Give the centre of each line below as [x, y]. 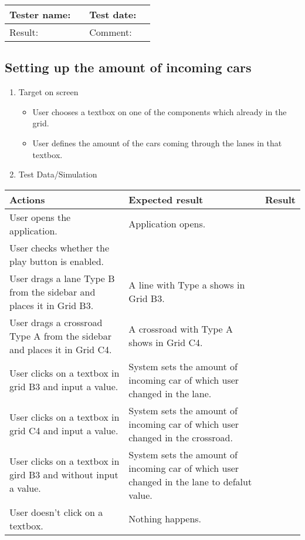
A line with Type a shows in [187, 285]
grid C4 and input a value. [64, 431]
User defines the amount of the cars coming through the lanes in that [157, 142]
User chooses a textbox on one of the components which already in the [160, 111]
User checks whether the [60, 247]
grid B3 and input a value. [64, 387]
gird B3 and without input [64, 475]
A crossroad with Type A [181, 329]
